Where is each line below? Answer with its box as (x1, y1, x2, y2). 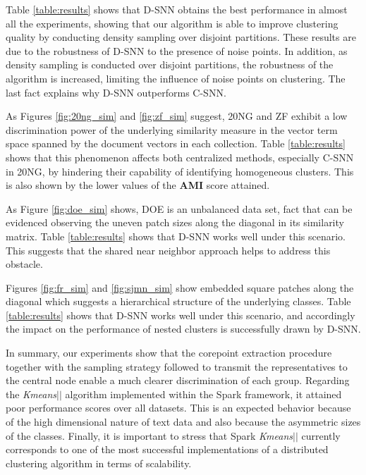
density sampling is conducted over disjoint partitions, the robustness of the (6, 57, 334, 72)
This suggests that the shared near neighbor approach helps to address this (6, 242, 331, 257)
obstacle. (6, 257, 43, 271)
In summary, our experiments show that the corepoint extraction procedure (6, 345, 332, 360)
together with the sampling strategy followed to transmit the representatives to (6, 359, 348, 374)
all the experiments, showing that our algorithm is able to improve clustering (6, 16, 338, 30)
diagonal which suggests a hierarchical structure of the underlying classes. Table (6, 294, 351, 309)
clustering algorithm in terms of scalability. (6, 455, 192, 470)
